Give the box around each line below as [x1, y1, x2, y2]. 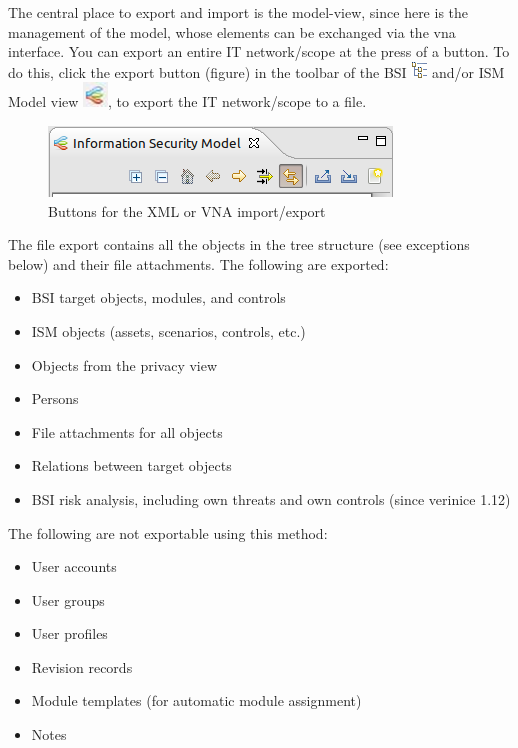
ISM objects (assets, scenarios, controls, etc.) [31, 320, 306, 341]
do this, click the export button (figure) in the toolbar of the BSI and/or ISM [8, 61, 505, 82]
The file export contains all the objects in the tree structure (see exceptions [8, 234, 470, 255]
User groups [31, 589, 105, 610]
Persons [31, 388, 79, 409]
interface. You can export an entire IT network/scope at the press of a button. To [8, 41, 510, 62]
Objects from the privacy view [31, 354, 218, 375]
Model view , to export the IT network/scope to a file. [8, 91, 367, 112]
